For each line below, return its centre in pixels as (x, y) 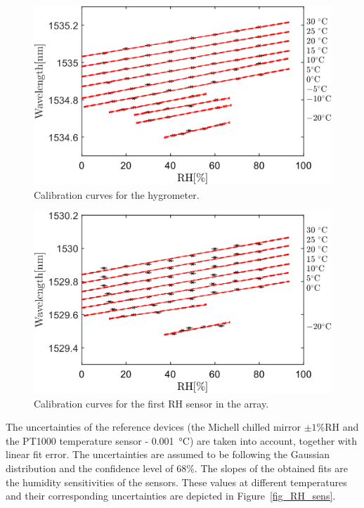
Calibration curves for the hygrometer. (117, 194)
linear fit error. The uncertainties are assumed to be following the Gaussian (168, 454)
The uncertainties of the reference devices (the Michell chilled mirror (153, 427)
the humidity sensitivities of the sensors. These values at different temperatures (176, 482)
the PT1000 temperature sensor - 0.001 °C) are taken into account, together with (182, 440)
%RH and (338, 427)
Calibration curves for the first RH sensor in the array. (151, 403)
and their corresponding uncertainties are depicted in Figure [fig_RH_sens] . (171, 496)
